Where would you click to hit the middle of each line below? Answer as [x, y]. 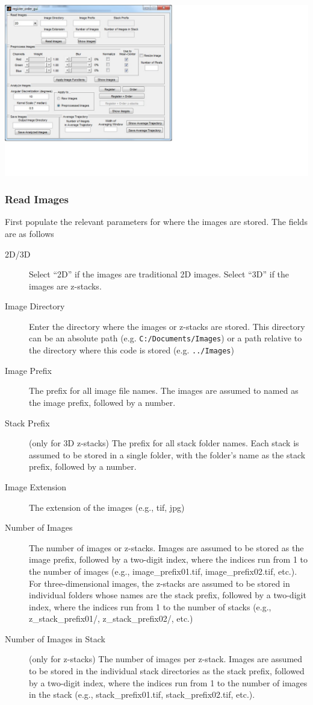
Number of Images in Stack [55, 638]
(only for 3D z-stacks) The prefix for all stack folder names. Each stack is [164, 443]
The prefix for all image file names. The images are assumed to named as [164, 390]
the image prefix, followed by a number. [102, 402]
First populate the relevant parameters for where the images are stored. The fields [156, 222]
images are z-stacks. [65, 286]
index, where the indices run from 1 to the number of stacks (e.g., [150, 606]
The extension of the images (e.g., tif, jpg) [107, 507]
